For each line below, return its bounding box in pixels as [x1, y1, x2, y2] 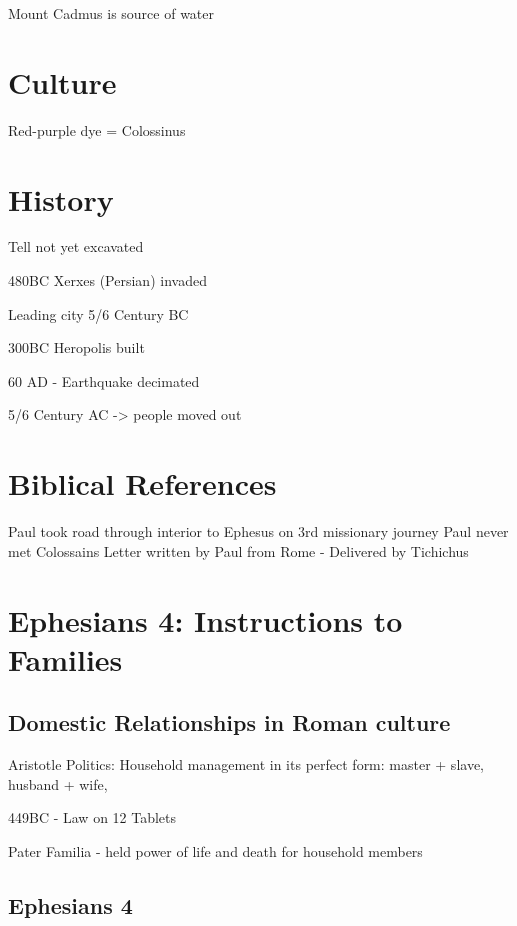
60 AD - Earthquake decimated [8, 370, 200, 391]
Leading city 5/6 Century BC [8, 303, 189, 324]
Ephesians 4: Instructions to [8, 599, 403, 640]
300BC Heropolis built [8, 337, 145, 358]
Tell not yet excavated [8, 236, 144, 257]
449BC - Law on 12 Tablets [8, 807, 177, 828]
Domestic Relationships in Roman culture [8, 707, 451, 738]
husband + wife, [8, 773, 108, 794]
